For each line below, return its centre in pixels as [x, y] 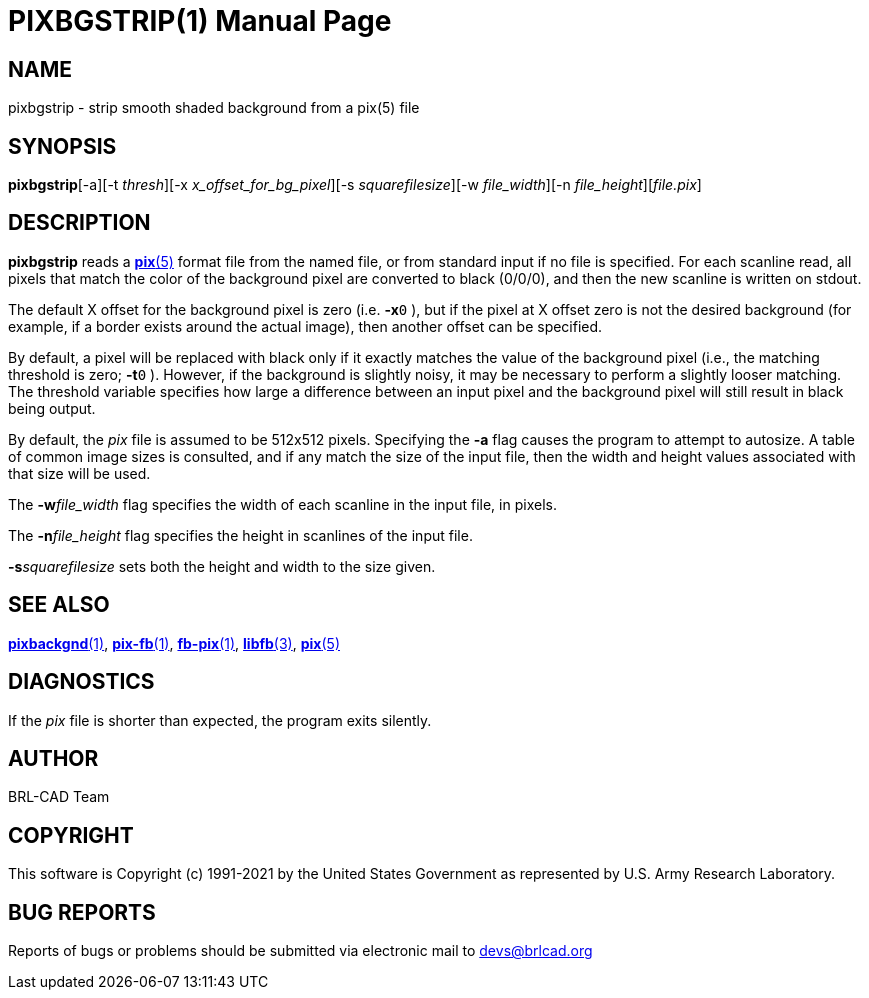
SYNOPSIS [62, 146]
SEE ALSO [59, 605]
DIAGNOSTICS [81, 682]
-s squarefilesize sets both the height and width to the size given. [222, 566]
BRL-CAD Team [59, 797]
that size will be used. [79, 473]
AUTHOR [53, 758]
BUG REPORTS [82, 912]
